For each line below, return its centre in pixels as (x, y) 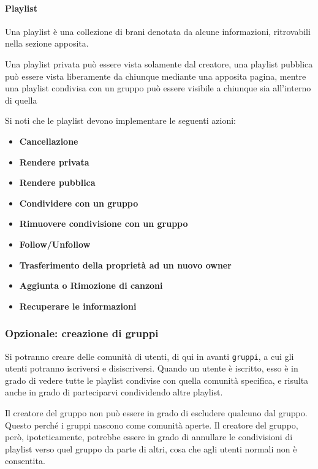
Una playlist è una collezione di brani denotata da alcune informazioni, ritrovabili (158, 31)
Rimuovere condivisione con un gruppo (104, 223)
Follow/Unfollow (55, 244)
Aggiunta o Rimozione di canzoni (91, 285)
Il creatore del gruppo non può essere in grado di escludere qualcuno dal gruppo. (156, 412)
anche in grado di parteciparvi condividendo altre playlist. (114, 392)
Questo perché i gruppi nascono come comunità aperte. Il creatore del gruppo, (152, 425)
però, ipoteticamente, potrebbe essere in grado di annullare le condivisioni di (149, 437)
